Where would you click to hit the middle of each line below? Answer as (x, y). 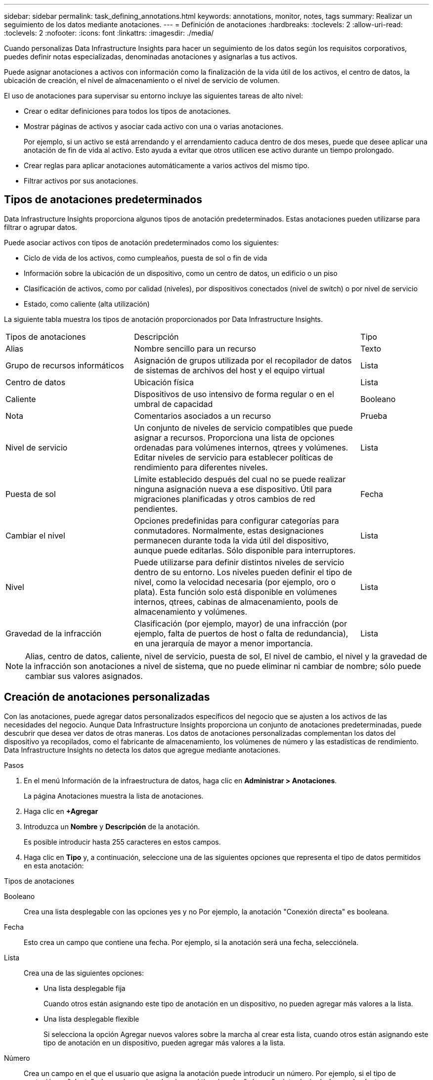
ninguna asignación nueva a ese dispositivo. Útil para (233, 489)
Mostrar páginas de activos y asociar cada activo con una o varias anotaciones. (153, 126)
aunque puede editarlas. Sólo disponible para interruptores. (245, 550)
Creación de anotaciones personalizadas (107, 697)
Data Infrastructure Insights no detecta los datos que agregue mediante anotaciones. (142, 750)
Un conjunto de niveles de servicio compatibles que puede (243, 427)
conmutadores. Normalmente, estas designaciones (229, 530)
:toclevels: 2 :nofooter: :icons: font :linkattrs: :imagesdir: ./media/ (109, 33)
